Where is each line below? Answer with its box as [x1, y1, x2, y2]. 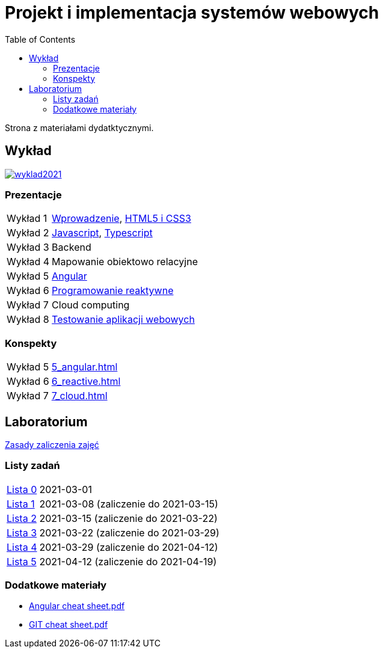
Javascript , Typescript [52, 227, 153, 239]
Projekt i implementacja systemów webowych [5, 2, 379, 23]
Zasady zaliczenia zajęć [5, 439, 99, 450]
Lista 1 [7, 497, 35, 510]
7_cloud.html [51, 390, 108, 402]
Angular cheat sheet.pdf [29, 601, 125, 612]
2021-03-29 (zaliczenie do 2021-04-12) [39, 541, 218, 553]
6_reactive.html [51, 375, 121, 388]
